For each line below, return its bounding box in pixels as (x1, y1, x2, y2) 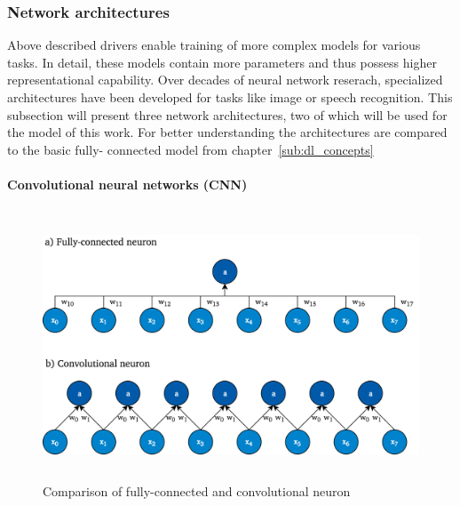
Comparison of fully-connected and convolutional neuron (43, 482, 351, 501)
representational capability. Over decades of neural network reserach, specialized (7, 70, 443, 89)
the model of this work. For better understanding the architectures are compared (7, 123, 448, 141)
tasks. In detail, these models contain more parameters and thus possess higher (7, 52, 437, 71)
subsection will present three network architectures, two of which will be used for (7, 105, 448, 124)
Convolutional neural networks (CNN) (7, 174, 248, 193)
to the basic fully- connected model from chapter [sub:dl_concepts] (7, 140, 374, 158)
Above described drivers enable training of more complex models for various (7, 36, 421, 54)
